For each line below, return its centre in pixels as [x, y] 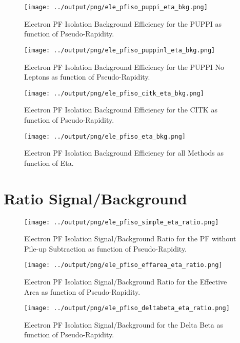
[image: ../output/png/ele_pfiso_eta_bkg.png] [105, 136]
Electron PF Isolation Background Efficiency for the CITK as [121, 110]
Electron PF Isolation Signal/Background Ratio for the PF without [130, 239]
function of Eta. [49, 163]
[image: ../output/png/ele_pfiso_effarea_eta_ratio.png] [123, 265]
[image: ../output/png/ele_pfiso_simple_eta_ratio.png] [122, 222]
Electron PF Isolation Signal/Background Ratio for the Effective [126, 281]
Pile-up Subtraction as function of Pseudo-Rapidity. [106, 248]
